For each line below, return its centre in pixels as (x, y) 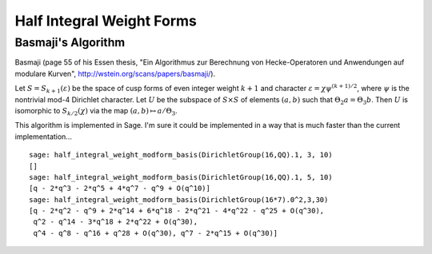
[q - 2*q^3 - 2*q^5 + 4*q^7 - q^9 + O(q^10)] (120, 189)
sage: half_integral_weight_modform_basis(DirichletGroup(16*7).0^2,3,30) (179, 199)
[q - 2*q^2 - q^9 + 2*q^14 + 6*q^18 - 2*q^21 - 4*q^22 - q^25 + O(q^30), (177, 211)
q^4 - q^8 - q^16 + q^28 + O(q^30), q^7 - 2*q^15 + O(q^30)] (156, 233)
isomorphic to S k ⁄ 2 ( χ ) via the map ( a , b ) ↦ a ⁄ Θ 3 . (96, 111)
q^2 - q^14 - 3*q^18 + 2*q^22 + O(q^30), (116, 222)
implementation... (43, 137)
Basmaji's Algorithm (70, 42)
